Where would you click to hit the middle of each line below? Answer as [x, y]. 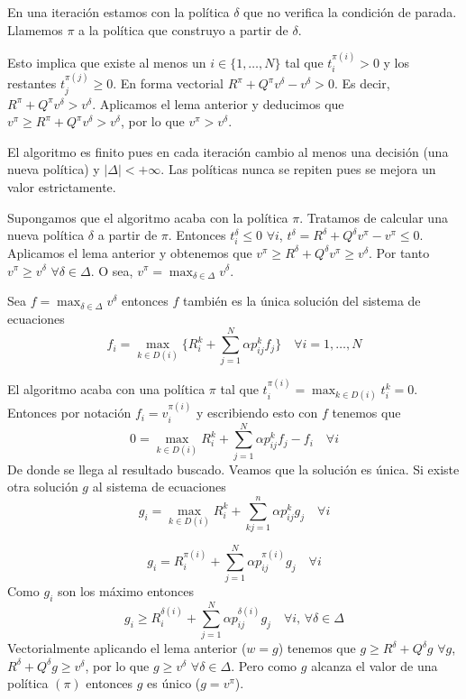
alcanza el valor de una [375, 665]
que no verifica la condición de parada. [350, 12]
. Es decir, [362, 83]
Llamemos [35, 29]
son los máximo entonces [126, 591]
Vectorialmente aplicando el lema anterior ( [127, 648]
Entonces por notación [69, 413]
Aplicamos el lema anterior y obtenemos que [130, 252]
